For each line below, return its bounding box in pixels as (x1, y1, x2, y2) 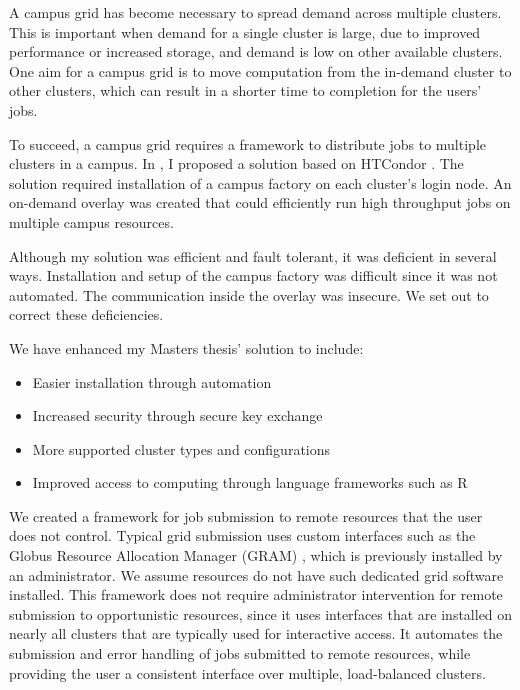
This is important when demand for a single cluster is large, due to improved (9, 21, 481, 42)
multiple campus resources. (9, 211, 174, 232)
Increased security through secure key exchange (32, 405, 323, 426)
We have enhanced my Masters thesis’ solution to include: (9, 337, 364, 358)
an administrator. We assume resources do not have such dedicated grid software (9, 564, 504, 585)
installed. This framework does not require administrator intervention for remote (9, 584, 503, 605)
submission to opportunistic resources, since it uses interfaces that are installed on (9, 603, 513, 624)
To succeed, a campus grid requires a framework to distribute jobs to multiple (9, 133, 486, 154)
